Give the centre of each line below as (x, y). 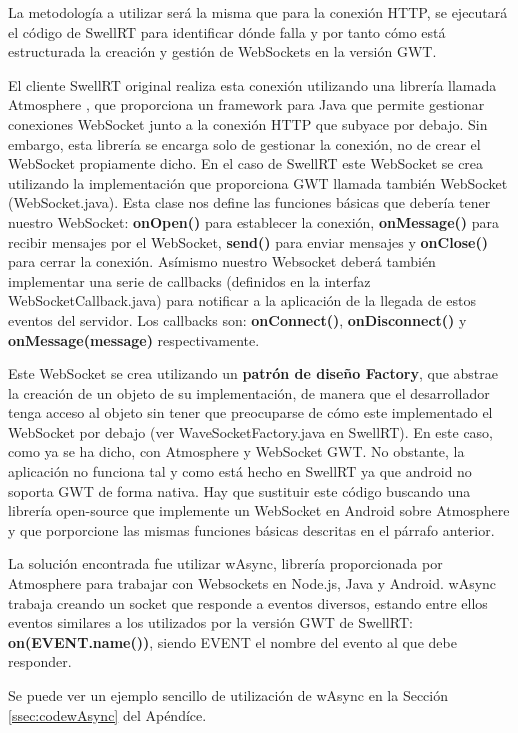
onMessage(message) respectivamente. (134, 339)
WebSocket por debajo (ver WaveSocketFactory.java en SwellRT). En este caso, (251, 431)
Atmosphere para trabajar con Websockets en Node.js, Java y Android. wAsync (252, 583)
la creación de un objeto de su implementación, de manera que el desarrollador (249, 392)
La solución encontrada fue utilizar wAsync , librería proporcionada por (225, 563)
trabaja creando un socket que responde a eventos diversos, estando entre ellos (248, 602)
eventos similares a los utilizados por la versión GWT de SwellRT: (210, 622)
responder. (40, 661)
